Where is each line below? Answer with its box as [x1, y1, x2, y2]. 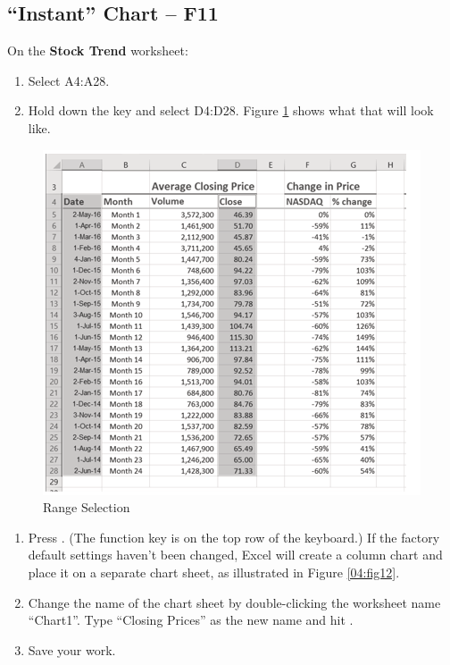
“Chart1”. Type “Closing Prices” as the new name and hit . [28, 610, 354, 629]
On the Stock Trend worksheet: [7, 41, 188, 60]
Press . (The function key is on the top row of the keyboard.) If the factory [28, 527, 440, 546]
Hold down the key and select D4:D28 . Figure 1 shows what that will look [28, 101, 434, 120]
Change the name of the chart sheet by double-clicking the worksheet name [28, 593, 441, 611]
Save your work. [28, 640, 116, 659]
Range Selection [43, 498, 130, 517]
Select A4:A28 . [28, 71, 110, 89]
